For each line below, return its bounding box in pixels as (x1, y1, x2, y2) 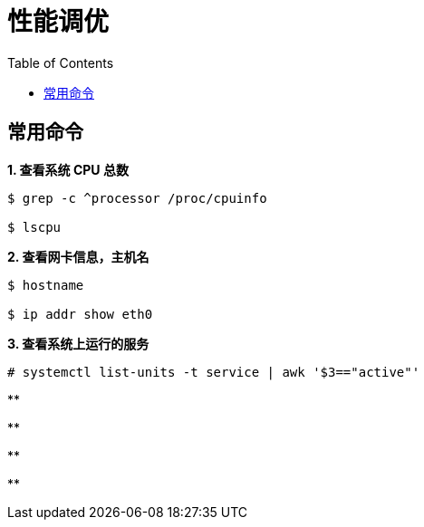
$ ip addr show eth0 (7, 306, 153, 321)
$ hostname (7, 277, 84, 292)
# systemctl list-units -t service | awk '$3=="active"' (7, 364, 420, 379)
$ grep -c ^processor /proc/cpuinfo (7, 190, 267, 206)
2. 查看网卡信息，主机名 (7, 248, 149, 264)
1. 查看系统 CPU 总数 (7, 161, 129, 177)
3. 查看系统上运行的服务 (7, 335, 149, 351)
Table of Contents (7, 54, 114, 71)
